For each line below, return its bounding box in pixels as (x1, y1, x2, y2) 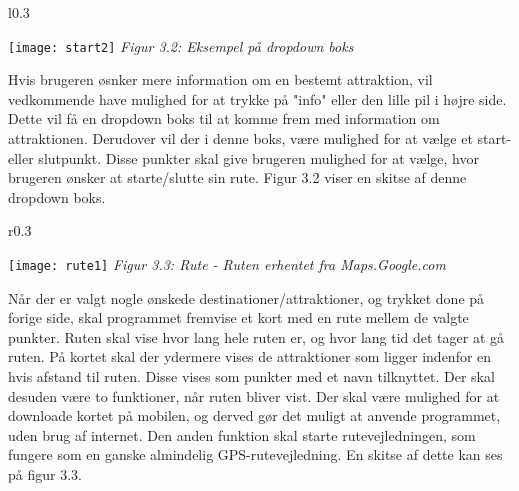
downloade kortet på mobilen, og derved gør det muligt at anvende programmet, (8, 405, 501, 426)
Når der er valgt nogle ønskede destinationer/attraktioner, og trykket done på (8, 287, 485, 308)
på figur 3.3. (8, 464, 82, 484)
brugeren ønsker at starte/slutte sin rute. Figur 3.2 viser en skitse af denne (8, 167, 467, 188)
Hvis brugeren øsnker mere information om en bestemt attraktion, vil (8, 69, 433, 90)
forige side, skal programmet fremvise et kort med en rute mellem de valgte (8, 307, 469, 328)
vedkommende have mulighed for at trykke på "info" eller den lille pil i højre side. (8, 88, 507, 109)
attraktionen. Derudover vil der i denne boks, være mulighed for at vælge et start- (8, 128, 512, 149)
